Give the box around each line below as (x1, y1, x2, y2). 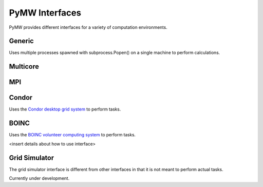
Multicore (9, 62, 39, 71)
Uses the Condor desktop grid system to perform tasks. (9, 106, 121, 112)
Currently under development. (9, 175, 70, 181)
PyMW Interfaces (9, 7, 81, 18)
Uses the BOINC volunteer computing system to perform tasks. (9, 132, 136, 138)
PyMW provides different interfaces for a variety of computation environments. (9, 24, 168, 30)
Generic (9, 37, 34, 45)
